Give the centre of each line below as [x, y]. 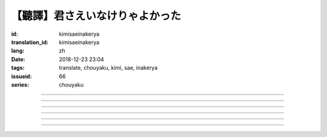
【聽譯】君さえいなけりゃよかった [96, 16]
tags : [18, 68]
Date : [18, 59]
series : [20, 84]
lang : [18, 51]
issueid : [21, 76]
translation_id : [30, 42]
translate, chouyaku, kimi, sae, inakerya [108, 68]
